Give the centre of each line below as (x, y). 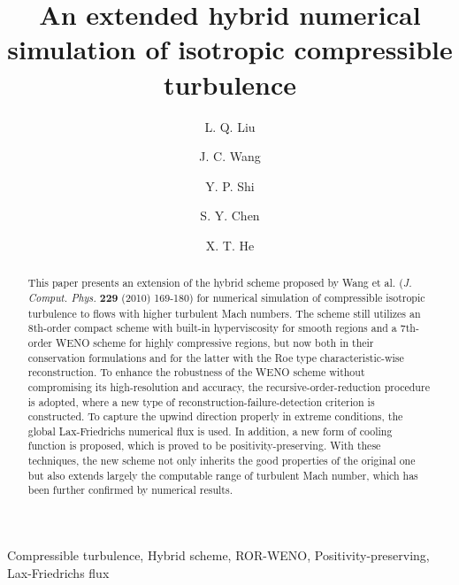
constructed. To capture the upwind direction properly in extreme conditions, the (215, 416)
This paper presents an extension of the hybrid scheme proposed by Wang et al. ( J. (220, 283)
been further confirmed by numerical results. (130, 490)
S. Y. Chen (230, 216)
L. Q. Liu (230, 126)
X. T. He (230, 245)
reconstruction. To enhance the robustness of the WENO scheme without (196, 372)
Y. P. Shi (230, 185)
